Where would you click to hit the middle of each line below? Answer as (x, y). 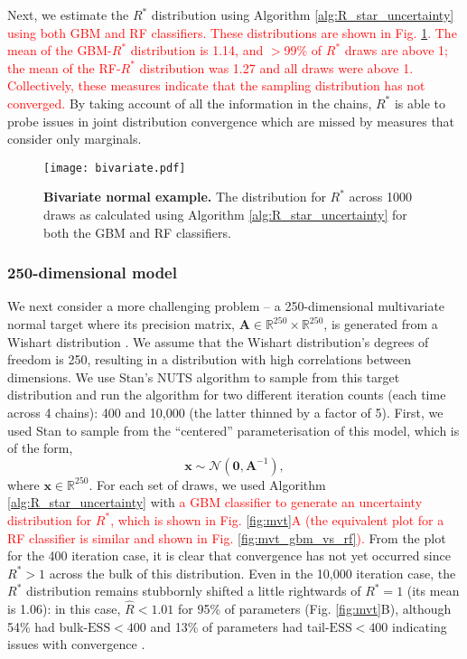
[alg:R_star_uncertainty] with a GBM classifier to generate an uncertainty (215, 502)
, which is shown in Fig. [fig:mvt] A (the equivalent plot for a (277, 519)
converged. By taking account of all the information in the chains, (190, 103)
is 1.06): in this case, (64, 609)
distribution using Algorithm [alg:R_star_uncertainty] (303, 14)
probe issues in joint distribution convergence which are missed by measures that (231, 121)
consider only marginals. (75, 139)
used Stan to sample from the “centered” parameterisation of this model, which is (233, 430)
